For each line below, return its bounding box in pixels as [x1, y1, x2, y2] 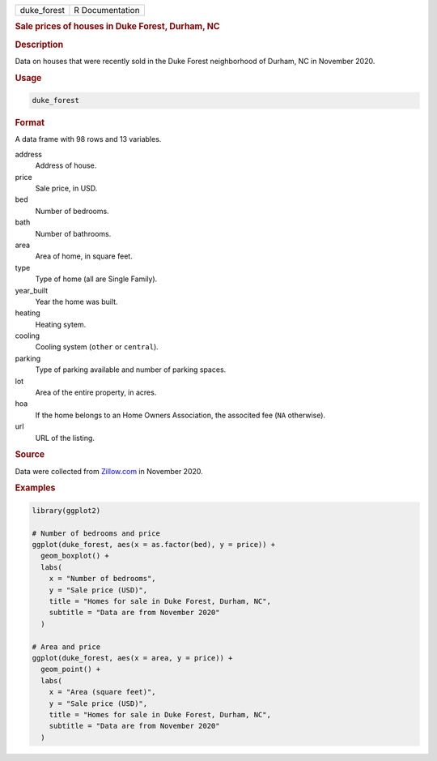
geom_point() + [40, 665, 101, 674]
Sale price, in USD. [35, 183, 98, 193]
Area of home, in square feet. [35, 251, 133, 261]
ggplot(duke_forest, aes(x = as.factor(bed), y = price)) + [32, 540, 276, 549]
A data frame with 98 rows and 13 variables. [15, 135, 162, 144]
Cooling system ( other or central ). [35, 342, 159, 352]
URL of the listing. [35, 433, 95, 442]
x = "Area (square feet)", [49, 687, 157, 697]
